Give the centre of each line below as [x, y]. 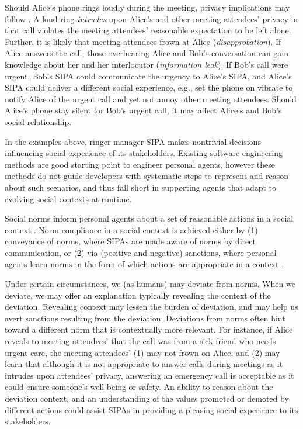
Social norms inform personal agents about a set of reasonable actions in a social [149, 218]
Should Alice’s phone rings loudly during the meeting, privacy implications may [147, 7]
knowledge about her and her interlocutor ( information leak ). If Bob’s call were [147, 64]
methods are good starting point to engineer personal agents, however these [140, 164]
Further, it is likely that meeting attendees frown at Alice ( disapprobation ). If [143, 41]
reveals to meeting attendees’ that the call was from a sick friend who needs [140, 341]
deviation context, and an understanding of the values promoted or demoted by [147, 398]
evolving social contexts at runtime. [68, 198]
